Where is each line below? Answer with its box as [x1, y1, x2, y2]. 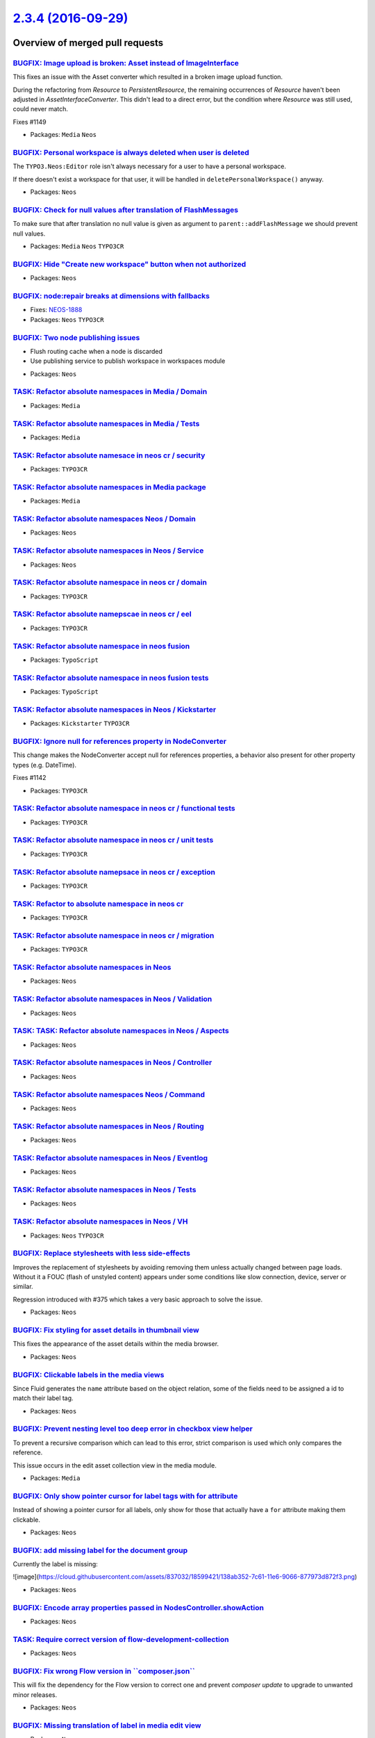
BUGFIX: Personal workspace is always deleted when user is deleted [12, 148, 249, 158]
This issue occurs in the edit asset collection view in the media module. [12, 1461, 217, 1470]
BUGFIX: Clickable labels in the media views [12, 1370, 165, 1379]
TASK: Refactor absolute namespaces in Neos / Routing [12, 1121, 204, 1131]
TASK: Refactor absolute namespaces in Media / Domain [12, 387, 208, 396]
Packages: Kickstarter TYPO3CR [30, 720, 130, 728]
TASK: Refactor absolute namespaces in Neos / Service [12, 546, 204, 555]
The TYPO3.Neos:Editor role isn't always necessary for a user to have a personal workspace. [12, 162, 287, 170]
